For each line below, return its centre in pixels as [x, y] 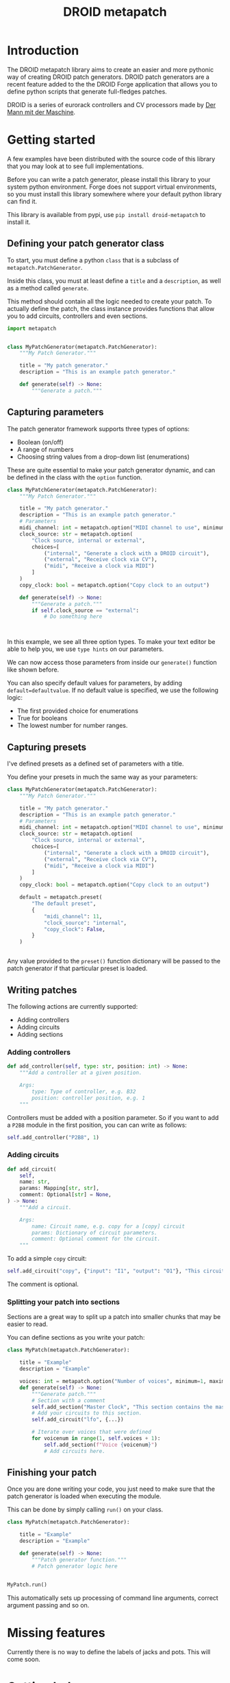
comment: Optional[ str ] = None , [65, 1195]
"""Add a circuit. [46, 1207]
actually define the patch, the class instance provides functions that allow [111, 308]
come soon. [24, 1659]
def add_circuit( [32, 1169]
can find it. [22, 201]
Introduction [43, 50]
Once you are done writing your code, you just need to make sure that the [111, 1489]
